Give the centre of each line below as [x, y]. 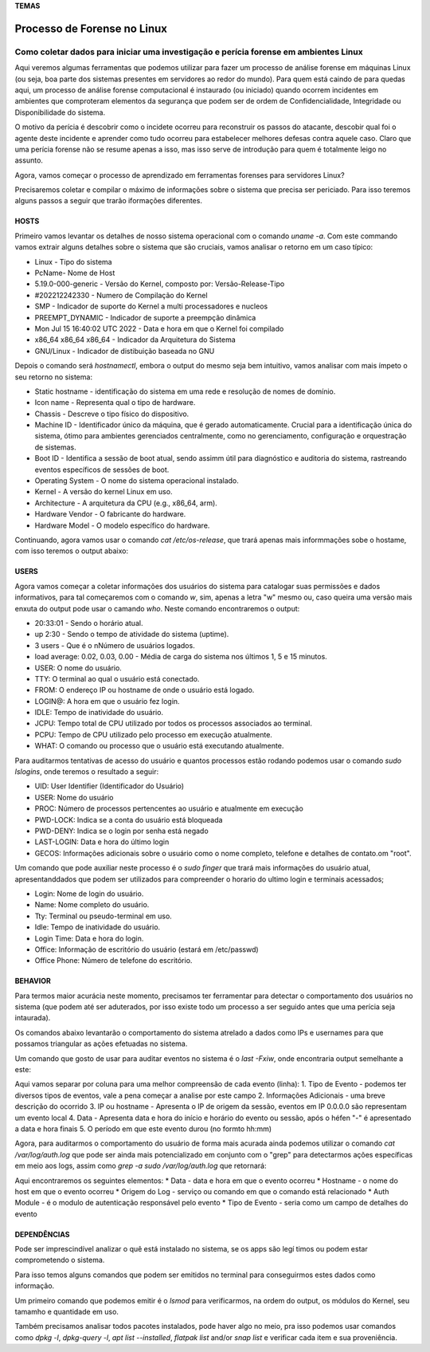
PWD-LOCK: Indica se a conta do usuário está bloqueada [129, 819]
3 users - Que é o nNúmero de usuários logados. [115, 645]
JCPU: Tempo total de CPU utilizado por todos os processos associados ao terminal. [173, 723]
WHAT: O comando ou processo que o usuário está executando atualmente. [159, 746]
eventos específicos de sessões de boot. [102, 470]
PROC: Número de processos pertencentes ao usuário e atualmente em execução [169, 808]
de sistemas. [55, 447]
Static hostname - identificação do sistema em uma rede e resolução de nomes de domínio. [185, 391]
